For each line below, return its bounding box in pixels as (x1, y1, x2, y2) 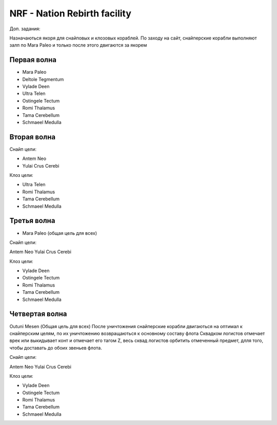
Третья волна (9, 216, 55, 225)
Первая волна (9, 55, 56, 64)
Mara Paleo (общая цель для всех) (22, 230, 97, 236)
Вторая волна (9, 132, 56, 141)
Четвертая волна (9, 310, 67, 318)
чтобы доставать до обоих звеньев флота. (9, 345, 102, 351)
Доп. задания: (9, 26, 41, 32)
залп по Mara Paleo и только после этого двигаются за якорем (9, 42, 147, 48)
